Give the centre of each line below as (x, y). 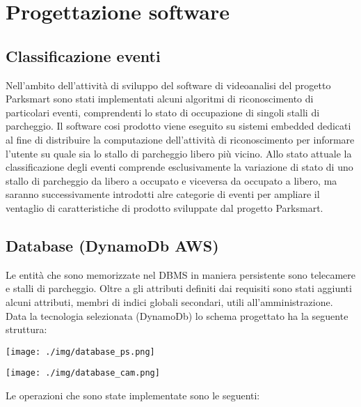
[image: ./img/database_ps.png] (80, 352)
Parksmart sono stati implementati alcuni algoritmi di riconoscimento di (160, 99)
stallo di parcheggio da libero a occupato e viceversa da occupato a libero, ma (171, 180)
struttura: (26, 329)
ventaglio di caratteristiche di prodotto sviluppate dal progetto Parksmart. (165, 207)
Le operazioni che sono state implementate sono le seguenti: (133, 395)
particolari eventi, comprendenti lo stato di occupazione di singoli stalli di (163, 112)
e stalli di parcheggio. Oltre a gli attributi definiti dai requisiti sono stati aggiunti (179, 288)
